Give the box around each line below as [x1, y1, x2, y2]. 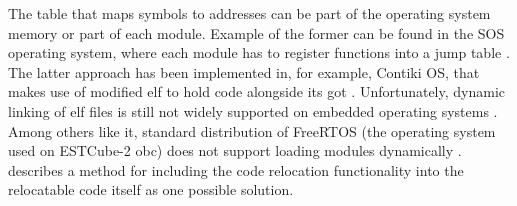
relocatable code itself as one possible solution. [8, 179, 294, 200]
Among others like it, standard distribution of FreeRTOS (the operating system [8, 120, 496, 141]
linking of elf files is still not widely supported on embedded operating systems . [8, 100, 498, 121]
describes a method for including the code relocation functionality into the [8, 159, 464, 180]
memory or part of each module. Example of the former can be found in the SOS [8, 22, 505, 43]
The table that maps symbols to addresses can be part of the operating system [8, 3, 491, 23]
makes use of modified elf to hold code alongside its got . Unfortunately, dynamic [8, 81, 506, 102]
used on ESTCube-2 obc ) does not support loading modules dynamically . [8, 140, 462, 161]
